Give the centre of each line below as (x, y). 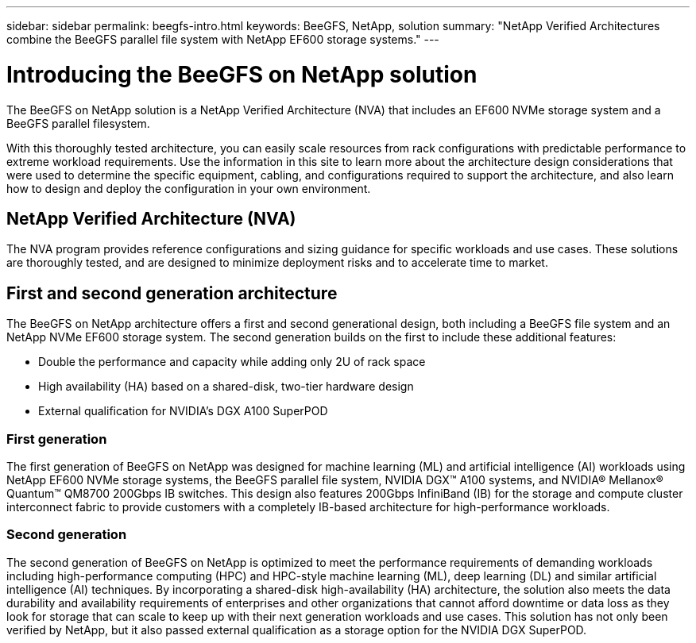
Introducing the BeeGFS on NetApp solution (242, 74)
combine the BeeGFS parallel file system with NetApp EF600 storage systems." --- (223, 39)
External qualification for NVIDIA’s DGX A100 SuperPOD (183, 411)
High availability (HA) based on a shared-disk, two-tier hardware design (226, 387)
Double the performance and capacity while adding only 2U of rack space (232, 362)
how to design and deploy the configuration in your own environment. (189, 188)
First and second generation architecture (172, 293)
